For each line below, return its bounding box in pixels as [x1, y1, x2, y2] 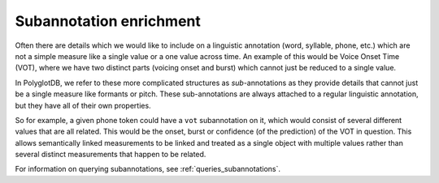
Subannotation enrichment [15, 12, 201, 30]
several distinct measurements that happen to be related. [15, 150, 206, 160]
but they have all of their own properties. [15, 100, 151, 110]
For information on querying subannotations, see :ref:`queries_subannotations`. [15, 164, 280, 174]
